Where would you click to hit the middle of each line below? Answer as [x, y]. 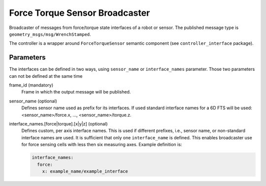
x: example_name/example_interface [85, 171]
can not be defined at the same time [46, 76]
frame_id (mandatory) [31, 85]
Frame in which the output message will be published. [76, 92]
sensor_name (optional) [33, 101]
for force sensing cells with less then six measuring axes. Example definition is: [102, 145]
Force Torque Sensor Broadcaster [80, 13]
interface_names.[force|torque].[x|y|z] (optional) [58, 124]
